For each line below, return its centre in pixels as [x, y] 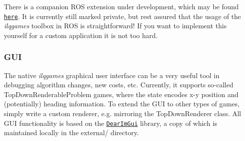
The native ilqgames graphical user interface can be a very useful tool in [112, 75]
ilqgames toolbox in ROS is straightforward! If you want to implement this [115, 26]
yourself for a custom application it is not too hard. [81, 35]
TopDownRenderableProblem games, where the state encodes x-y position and [121, 94]
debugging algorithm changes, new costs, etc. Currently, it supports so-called [119, 85]
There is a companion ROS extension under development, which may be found [122, 6]
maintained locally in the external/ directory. [71, 132]
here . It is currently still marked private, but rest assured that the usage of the [122, 16]
